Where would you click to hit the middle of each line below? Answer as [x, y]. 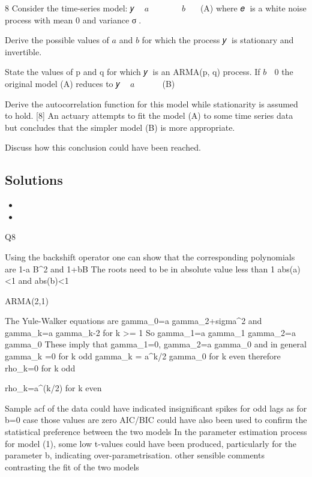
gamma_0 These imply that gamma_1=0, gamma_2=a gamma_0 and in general [156, 344]
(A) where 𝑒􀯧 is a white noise [253, 8]
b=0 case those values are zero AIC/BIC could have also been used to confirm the [156, 420]
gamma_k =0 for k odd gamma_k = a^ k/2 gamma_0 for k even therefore [143, 356]
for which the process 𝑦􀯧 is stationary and [218, 40]
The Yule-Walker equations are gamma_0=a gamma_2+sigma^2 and [133, 321]
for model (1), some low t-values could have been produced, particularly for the [151, 443]
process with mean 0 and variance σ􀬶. [73, 19]
